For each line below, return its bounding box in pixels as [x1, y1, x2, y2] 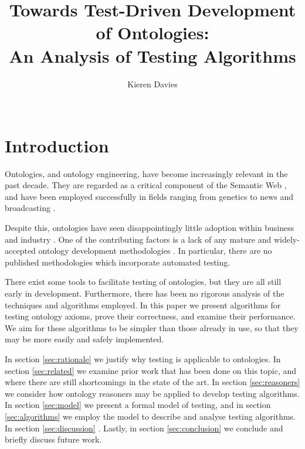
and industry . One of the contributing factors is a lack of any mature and [5, 233, 272, 245]
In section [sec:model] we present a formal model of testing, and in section [5, 399, 271, 411]
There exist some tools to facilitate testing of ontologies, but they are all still [5, 275, 282, 288]
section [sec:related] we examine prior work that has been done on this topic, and [5, 364, 297, 376]
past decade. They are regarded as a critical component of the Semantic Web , [5, 179, 287, 191]
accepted [5, 244, 36, 257]
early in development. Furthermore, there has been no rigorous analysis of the [5, 287, 284, 299]
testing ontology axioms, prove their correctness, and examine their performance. [5, 310, 296, 322]
